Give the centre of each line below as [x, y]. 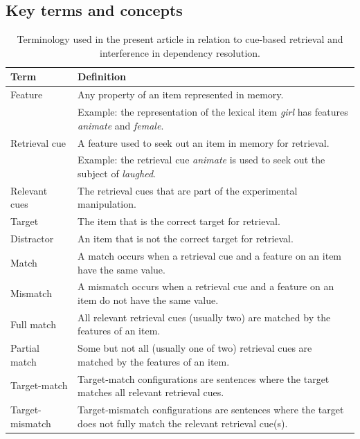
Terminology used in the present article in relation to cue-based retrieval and [180, 39]
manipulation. [107, 204]
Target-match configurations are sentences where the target [204, 378]
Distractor [32, 239]
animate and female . [121, 125]
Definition [102, 77]
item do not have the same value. [148, 299]
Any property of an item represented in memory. [181, 95]
